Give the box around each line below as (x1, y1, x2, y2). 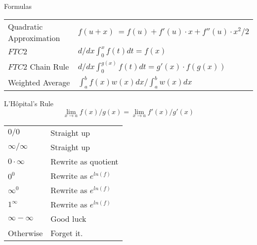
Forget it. (50, 227, 83, 239)
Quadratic (8, 20, 43, 32)
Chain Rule (30, 61, 69, 73)
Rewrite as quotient (50, 155, 119, 167)
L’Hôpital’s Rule (4, 98, 54, 108)
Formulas (4, 1, 32, 11)
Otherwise (8, 227, 43, 239)
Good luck (50, 212, 86, 224)
